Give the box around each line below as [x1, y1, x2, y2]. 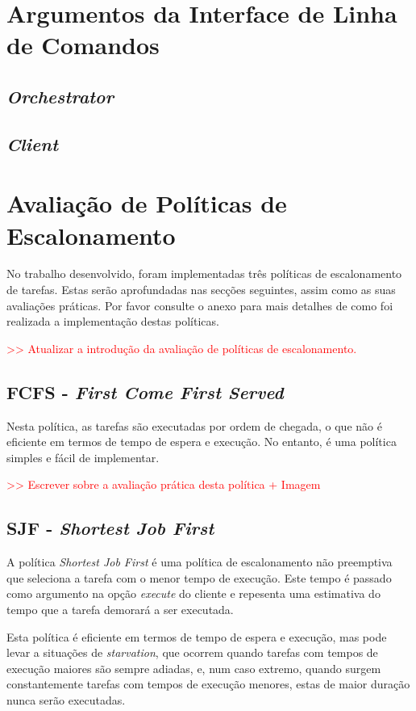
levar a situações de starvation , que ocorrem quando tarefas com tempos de [6, 644, 378, 661]
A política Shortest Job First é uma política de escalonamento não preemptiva [6, 553, 393, 570]
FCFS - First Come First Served [6, 379, 284, 404]
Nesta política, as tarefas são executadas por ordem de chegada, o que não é [6, 417, 382, 434]
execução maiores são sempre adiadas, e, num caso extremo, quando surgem [6, 659, 381, 676]
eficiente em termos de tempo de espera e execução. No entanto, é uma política [6, 433, 397, 450]
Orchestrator [6, 83, 114, 108]
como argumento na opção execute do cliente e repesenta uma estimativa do [6, 585, 381, 602]
